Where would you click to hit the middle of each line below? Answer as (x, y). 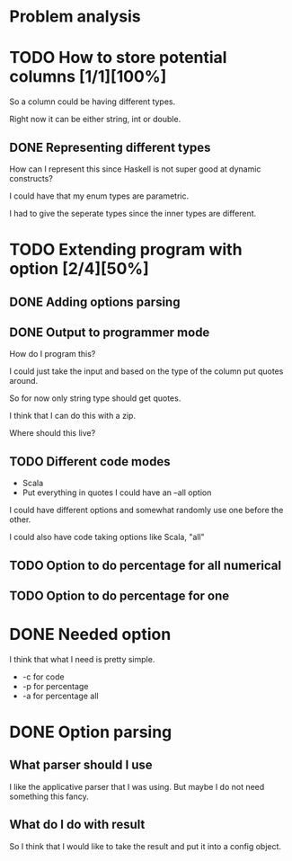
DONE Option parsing (91, 732)
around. (24, 381)
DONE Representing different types (110, 147)
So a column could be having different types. (93, 102)
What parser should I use (81, 765)
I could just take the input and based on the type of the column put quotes (146, 371)
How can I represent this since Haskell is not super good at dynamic (135, 169)
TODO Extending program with (126, 250)
